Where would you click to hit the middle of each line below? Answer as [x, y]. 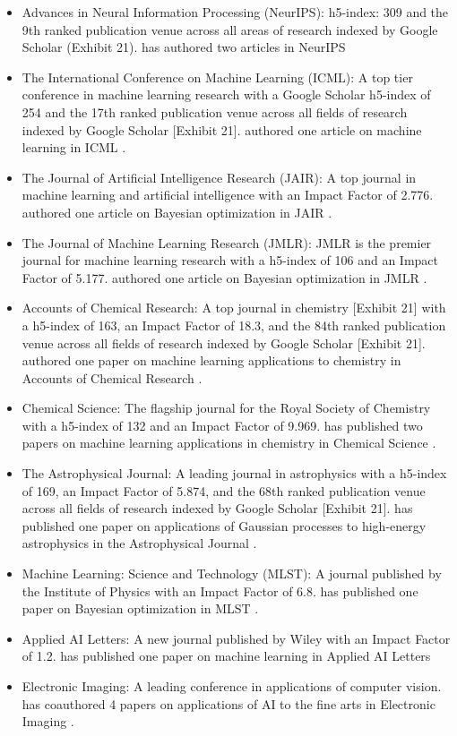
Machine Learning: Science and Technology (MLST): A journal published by [232, 573]
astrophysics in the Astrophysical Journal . [139, 543]
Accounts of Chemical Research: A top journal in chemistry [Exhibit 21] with [234, 308]
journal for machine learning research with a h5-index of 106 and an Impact [230, 260]
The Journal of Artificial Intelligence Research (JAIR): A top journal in [219, 177]
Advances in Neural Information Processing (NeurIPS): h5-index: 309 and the [235, 12]
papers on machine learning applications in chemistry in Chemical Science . [229, 443]
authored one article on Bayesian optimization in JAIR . [177, 212]
